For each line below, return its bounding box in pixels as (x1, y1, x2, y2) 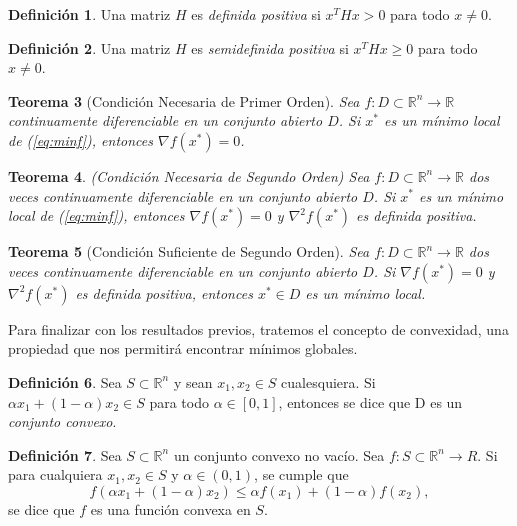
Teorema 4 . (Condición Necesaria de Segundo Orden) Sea (8, 165, 370, 186)
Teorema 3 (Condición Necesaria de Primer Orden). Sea (8, 90, 360, 111)
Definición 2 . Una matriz (8, 37, 171, 58)
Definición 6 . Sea (8, 371, 122, 392)
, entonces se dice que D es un (278, 391, 463, 412)
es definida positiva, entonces (75, 282, 253, 303)
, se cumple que (254, 464, 349, 485)
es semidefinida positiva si (191, 37, 349, 58)
